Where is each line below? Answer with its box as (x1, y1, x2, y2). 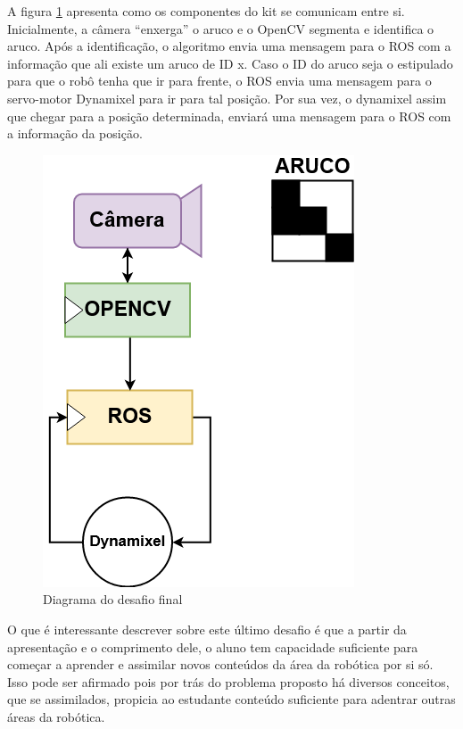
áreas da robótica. (7, 707, 105, 725)
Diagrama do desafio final (43, 590, 183, 609)
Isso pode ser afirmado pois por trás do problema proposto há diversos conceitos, (7, 672, 450, 691)
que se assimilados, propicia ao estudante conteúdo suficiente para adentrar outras (7, 690, 456, 708)
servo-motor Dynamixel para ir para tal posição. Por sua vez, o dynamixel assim (7, 88, 447, 107)
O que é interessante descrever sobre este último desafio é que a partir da (7, 619, 407, 638)
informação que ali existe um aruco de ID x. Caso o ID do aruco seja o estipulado (7, 54, 453, 72)
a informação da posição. (7, 124, 143, 143)
